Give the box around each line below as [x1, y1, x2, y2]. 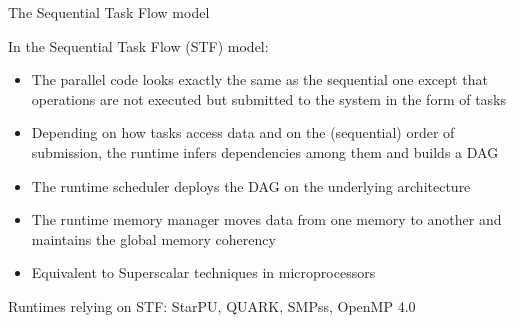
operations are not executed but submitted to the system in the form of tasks [31, 88, 507, 109]
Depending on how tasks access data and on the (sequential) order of [31, 122, 455, 143]
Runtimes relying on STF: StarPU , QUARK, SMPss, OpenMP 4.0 [8, 295, 416, 316]
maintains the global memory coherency [31, 228, 276, 249]
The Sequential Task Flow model [8, 2, 210, 22]
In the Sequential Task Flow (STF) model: [8, 35, 269, 56]
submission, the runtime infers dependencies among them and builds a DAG [31, 141, 499, 162]
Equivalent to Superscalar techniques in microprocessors [31, 262, 376, 283]
